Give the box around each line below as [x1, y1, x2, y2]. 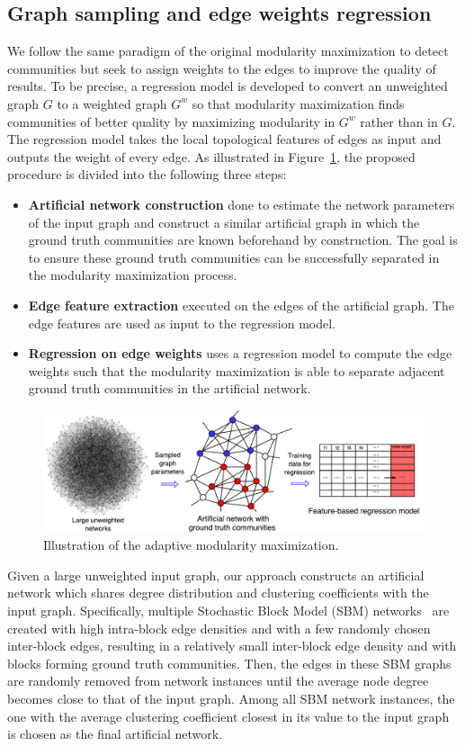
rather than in [360, 112, 438, 130]
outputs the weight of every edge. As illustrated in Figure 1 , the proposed [7, 147, 416, 166]
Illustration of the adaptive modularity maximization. [43, 535, 339, 554]
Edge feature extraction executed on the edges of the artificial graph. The [28, 295, 454, 314]
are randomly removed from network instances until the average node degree [7, 671, 429, 690]
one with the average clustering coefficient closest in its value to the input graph [7, 706, 450, 725]
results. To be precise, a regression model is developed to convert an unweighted [7, 76, 448, 95]
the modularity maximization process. [28, 265, 237, 284]
